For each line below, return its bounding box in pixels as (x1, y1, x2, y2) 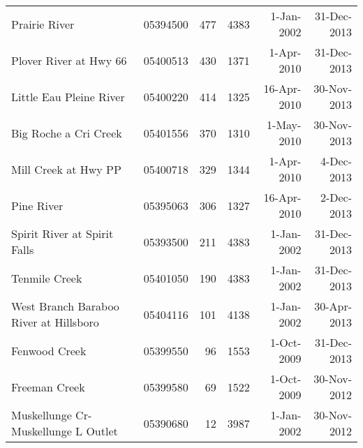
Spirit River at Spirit (11, 225, 114, 241)
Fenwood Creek (11, 342, 87, 359)
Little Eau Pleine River (11, 88, 125, 105)
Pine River (11, 197, 64, 214)
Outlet (86, 423, 118, 439)
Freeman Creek (11, 378, 85, 395)
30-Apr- (314, 298, 352, 314)
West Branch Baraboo (11, 298, 119, 314)
